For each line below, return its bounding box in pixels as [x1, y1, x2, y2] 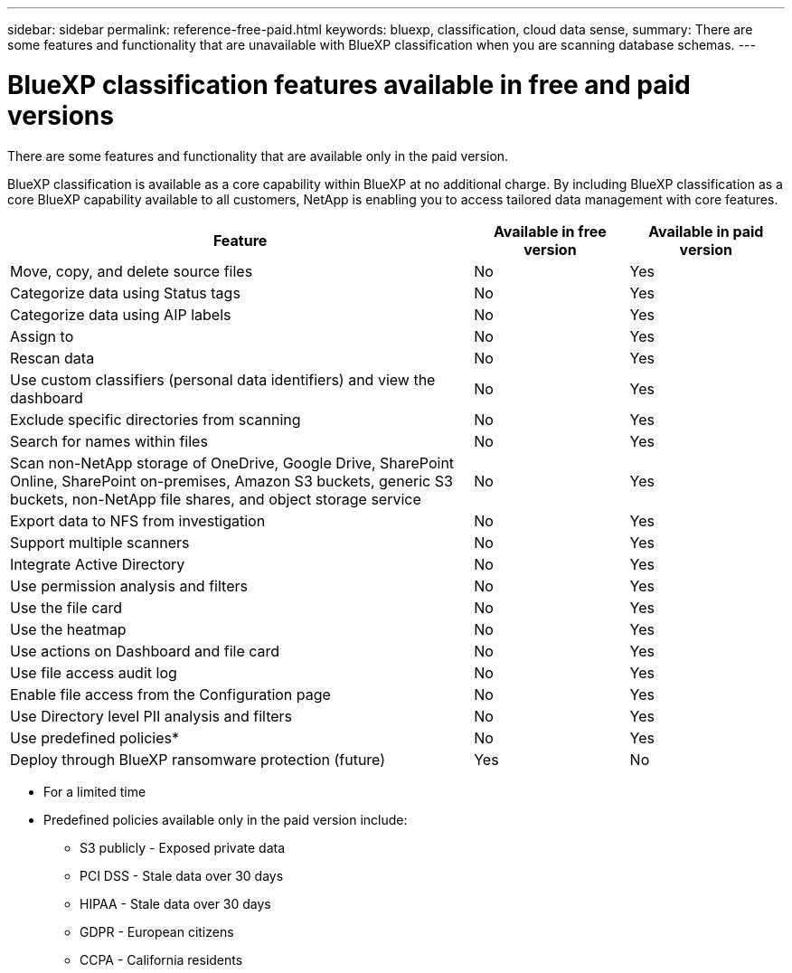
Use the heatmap [10, 619, 127, 638]
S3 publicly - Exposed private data [80, 839, 286, 855]
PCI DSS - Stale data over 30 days [80, 867, 284, 883]
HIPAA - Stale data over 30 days [80, 895, 271, 912]
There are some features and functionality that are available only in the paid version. [7, 147, 509, 164]
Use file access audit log [10, 663, 177, 682]
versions [7, 99, 114, 131]
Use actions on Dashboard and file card [10, 641, 280, 660]
